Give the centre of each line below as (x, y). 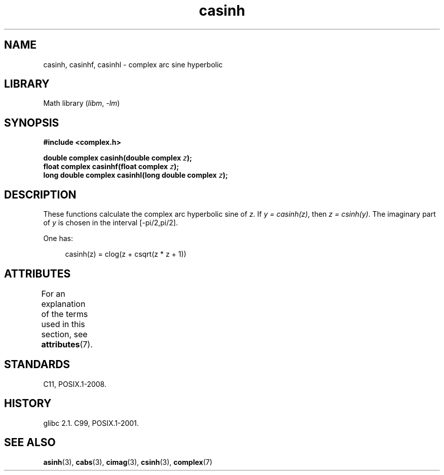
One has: (58, 239)
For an (53, 293)
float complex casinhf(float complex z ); (111, 167)
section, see (64, 334)
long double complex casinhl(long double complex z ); (136, 175)
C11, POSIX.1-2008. (75, 384)
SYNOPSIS (32, 123)
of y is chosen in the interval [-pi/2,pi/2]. (110, 223)
